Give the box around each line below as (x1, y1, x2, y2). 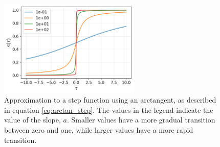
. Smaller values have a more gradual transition (67, 114, 215, 125)
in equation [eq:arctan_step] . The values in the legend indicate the (4, 104, 213, 115)
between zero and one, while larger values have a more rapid (4, 125, 193, 135)
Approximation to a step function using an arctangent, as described (4, 94, 216, 105)
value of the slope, (4, 114, 61, 125)
